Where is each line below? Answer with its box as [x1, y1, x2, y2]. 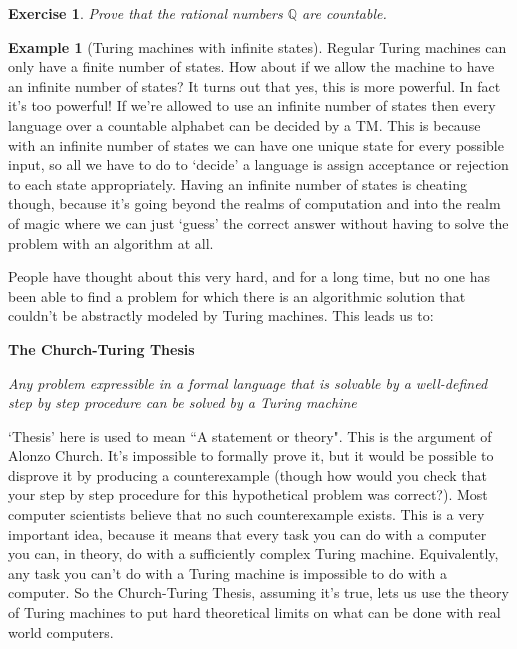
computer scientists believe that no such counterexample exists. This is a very [8, 504, 485, 525]
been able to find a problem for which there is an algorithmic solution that [8, 285, 466, 306]
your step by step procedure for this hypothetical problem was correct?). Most [8, 484, 488, 505]
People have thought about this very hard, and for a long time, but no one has [8, 266, 490, 287]
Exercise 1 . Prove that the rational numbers [8, 3, 283, 23]
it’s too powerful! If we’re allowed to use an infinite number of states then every [8, 95, 496, 116]
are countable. [302, 3, 387, 23]
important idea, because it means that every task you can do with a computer [8, 523, 487, 544]
